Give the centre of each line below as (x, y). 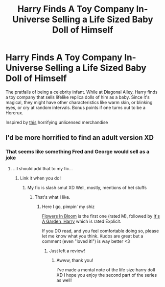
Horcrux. (14, 113)
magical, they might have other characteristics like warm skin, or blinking (79, 102)
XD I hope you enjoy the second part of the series (107, 275)
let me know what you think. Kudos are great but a (93, 236)
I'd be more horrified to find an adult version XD (80, 138)
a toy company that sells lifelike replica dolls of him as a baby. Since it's (78, 97)
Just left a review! (67, 251)
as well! (64, 280)
